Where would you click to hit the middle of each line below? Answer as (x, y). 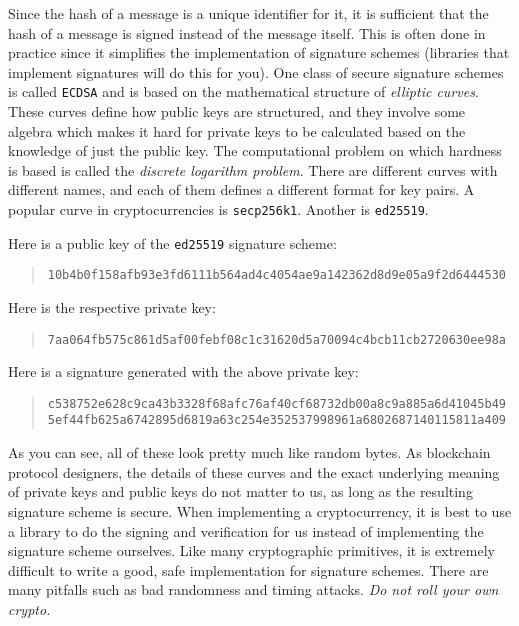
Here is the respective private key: (112, 306)
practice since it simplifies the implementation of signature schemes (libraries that (259, 52)
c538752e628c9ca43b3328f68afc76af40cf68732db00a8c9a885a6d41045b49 (276, 403)
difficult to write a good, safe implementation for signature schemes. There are (248, 569)
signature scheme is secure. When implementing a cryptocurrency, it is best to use (260, 510)
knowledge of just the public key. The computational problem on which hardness (255, 150)
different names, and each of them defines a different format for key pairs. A (241, 189)
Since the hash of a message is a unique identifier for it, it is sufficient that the (248, 13)
